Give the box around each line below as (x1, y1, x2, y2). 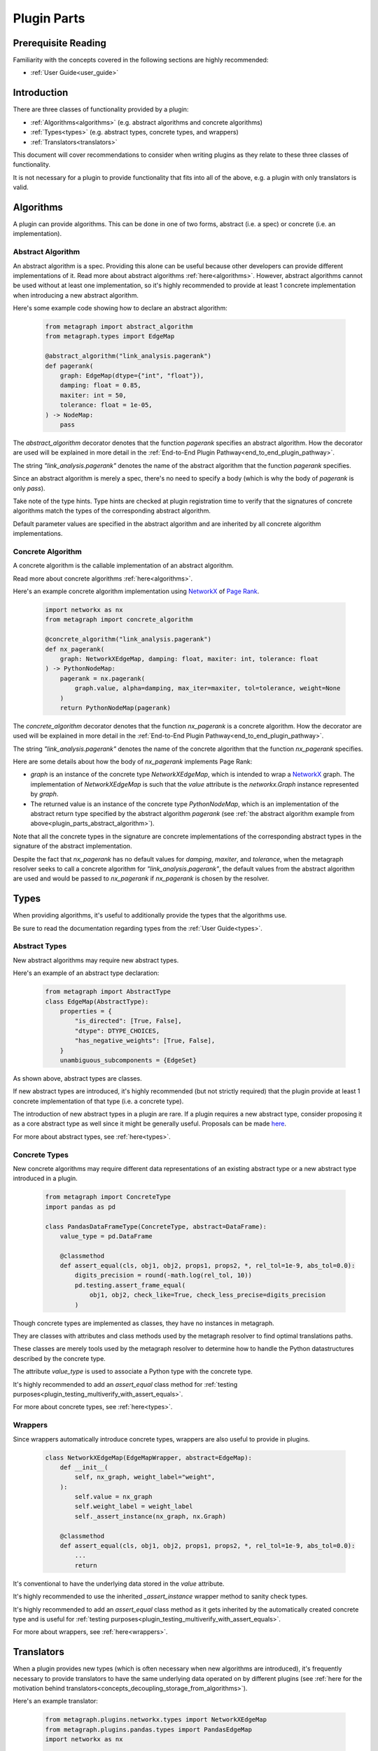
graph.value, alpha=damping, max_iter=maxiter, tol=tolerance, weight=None (74, 684, 341, 693)
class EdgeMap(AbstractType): (45, 997, 149, 1005)
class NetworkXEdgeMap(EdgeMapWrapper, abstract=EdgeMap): (45, 1453, 252, 1462)
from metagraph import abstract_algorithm (45, 323, 193, 331)
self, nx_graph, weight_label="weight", (74, 1473, 216, 1481)
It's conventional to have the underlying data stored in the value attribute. (13, 1579, 225, 1588)
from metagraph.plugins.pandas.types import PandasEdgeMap (45, 1725, 252, 1733)
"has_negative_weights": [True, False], (74, 1037, 216, 1045)
